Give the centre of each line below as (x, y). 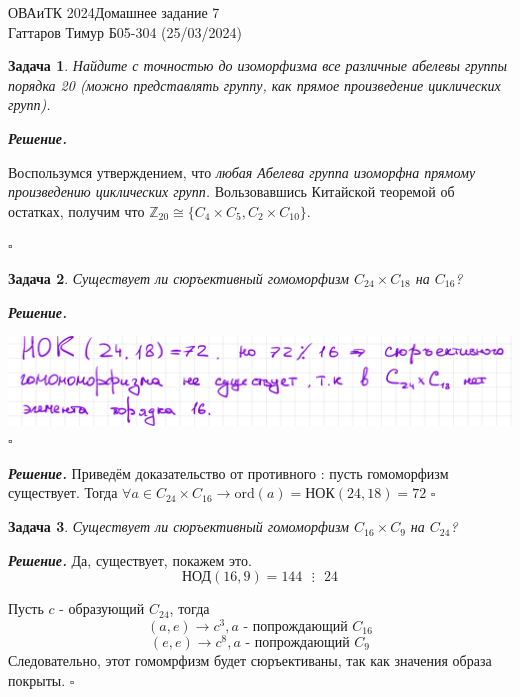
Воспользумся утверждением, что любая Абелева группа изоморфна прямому (242, 171)
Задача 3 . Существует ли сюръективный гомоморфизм (178, 526)
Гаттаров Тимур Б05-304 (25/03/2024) (125, 31)
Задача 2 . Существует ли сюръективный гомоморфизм (178, 277)
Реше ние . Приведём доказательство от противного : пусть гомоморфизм (228, 472)
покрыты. (37, 679)
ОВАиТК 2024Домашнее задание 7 (114, 12)
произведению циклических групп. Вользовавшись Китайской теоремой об (231, 191)
